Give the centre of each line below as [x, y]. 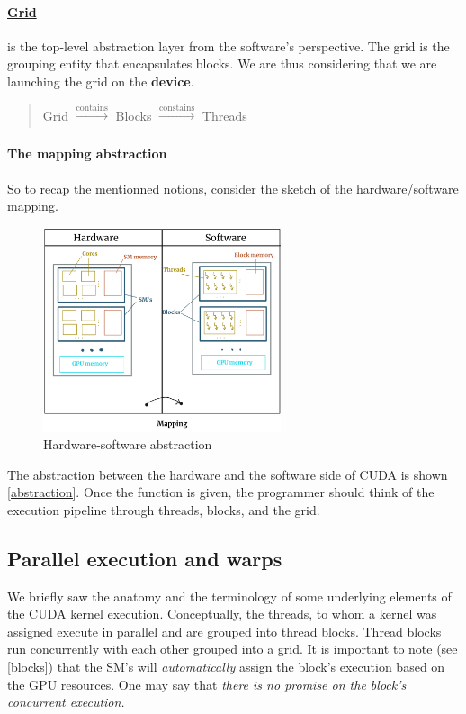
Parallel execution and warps [145, 558]
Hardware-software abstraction [128, 444]
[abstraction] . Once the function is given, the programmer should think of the [221, 492]
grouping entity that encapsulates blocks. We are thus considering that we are [222, 63]
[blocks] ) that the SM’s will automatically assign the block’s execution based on [226, 667]
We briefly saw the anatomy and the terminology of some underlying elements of [229, 596]
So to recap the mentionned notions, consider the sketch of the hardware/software [233, 188]
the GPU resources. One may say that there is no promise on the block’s [207, 684]
